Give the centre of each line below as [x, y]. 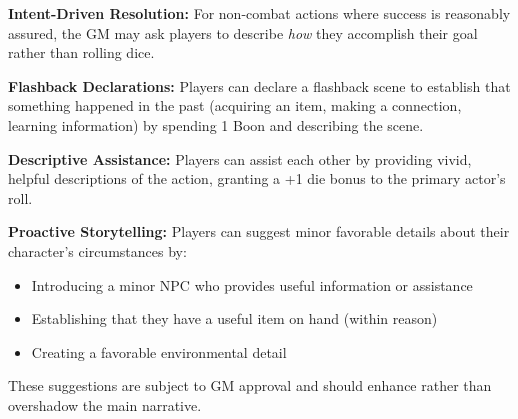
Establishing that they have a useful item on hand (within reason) [234, 318]
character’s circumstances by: [97, 250]
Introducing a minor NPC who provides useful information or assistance [252, 284]
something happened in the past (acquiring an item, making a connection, [235, 105]
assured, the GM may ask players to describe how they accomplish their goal [243, 32]
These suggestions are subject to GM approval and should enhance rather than [250, 385]
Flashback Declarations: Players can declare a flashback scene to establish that [259, 85]
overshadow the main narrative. [105, 404]
